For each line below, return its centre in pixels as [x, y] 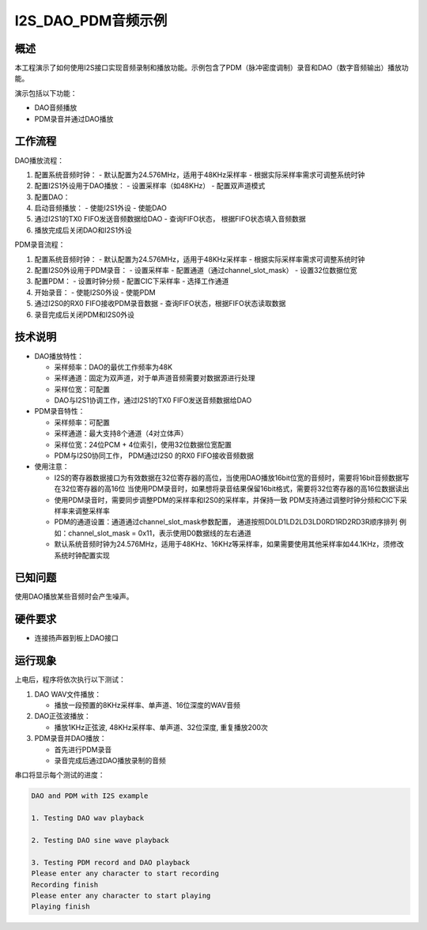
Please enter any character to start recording [125, 873]
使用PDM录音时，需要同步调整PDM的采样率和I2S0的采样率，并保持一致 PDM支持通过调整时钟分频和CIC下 [227, 500]
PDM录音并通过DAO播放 [74, 119]
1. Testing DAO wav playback [88, 818]
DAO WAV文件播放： [68, 694]
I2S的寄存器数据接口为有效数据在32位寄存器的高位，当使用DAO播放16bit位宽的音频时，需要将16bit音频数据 [228, 478]
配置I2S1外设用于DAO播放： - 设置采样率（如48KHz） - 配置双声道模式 [150, 186]
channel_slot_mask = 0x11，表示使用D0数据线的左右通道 [160, 533]
